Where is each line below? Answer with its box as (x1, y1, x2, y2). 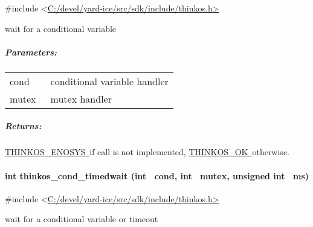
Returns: (5, 120, 42, 132)
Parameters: (5, 45, 57, 58)
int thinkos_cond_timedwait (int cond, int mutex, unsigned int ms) (5, 169, 309, 182)
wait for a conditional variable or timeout (5, 213, 158, 225)
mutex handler (50, 91, 112, 106)
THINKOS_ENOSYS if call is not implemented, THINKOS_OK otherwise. (5, 145, 289, 158)
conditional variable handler (50, 74, 169, 88)
